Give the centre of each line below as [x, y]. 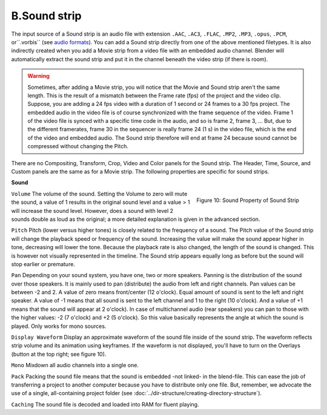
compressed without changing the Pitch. [78, 146]
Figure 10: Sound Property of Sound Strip [248, 200]
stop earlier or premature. [43, 264]
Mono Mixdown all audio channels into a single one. [75, 365]
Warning [38, 76]
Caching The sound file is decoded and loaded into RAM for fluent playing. [105, 404]
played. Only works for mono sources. [59, 326]
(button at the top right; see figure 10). [59, 354]
